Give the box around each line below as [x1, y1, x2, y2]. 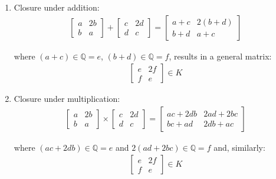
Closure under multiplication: [14, 92, 120, 105]
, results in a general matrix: [169, 49, 272, 62]
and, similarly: [213, 141, 265, 153]
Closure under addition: [14, 1, 100, 13]
